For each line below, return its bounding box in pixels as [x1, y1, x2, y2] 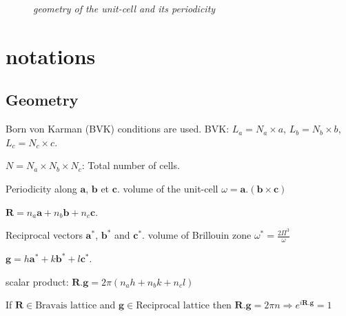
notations [6, 41, 96, 70]
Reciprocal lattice [136, 301, 210, 311]
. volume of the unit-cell [116, 181, 218, 195]
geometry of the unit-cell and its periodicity [33, 1, 216, 15]
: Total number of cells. [81, 158, 180, 172]
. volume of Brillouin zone [142, 228, 252, 242]
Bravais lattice [35, 301, 97, 311]
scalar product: [6, 274, 69, 288]
